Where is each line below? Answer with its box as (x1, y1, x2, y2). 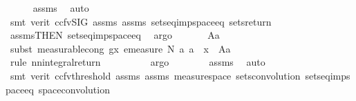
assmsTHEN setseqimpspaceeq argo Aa (10, 28, 220, 42)
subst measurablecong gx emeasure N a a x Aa (10, 41, 231, 55)
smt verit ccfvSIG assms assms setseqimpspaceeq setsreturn (10, 14, 272, 28)
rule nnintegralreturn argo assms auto (10, 55, 265, 69)
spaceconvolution (38, 82, 110, 96)
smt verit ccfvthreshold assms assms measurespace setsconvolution (10, 68, 301, 82)
